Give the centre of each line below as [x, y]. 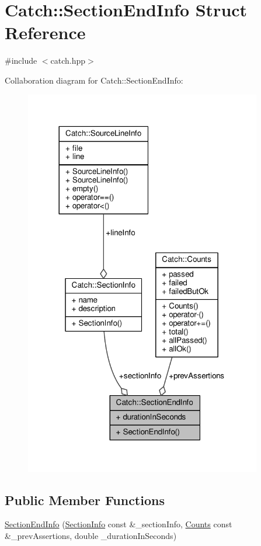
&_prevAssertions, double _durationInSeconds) [91, 536]
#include [21, 61]
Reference [45, 32]
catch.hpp [68, 61]
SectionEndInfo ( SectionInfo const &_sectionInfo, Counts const [119, 524]
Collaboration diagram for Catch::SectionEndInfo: [94, 80]
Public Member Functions [85, 500]
